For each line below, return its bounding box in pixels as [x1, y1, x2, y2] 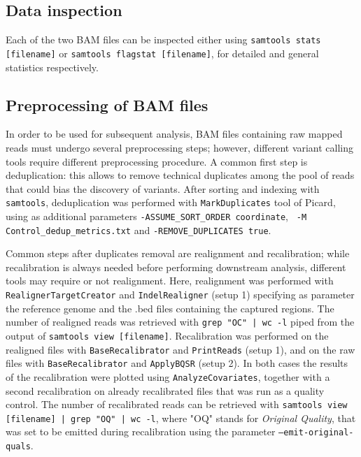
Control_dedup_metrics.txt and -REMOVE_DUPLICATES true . [6, 222, 271, 237]
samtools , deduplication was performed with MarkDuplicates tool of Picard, [6, 195, 336, 210]
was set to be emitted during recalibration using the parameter [6, 424, 276, 439]
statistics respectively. [6, 59, 99, 74]
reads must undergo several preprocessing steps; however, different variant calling [6, 140, 354, 154]
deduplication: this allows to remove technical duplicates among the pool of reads [6, 168, 355, 182]
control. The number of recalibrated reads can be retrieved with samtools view [6, 397, 348, 412]
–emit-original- [278, 428, 354, 438]
